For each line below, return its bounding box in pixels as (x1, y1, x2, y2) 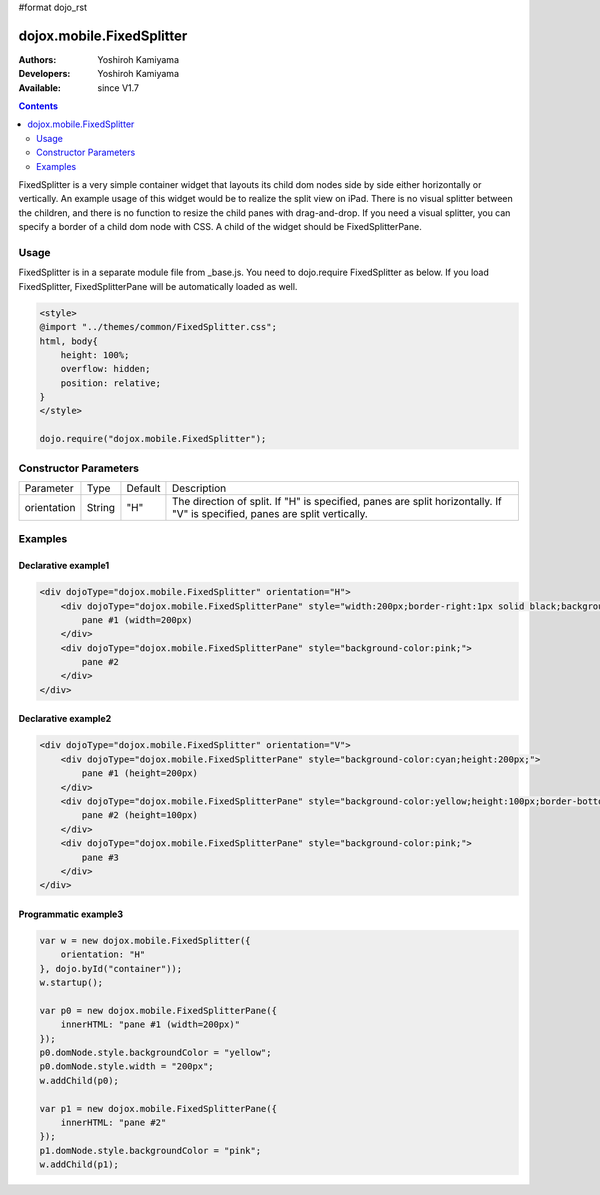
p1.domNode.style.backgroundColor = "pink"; (39, 1145, 262, 1156)
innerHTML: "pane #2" (60, 1117, 167, 1128)
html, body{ (39, 335, 99, 347)
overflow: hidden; (60, 363, 151, 375)
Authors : (18, 53, 57, 65)
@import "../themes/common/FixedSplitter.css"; (39, 321, 277, 333)
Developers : (18, 68, 71, 80)
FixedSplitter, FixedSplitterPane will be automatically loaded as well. (18, 280, 298, 292)
